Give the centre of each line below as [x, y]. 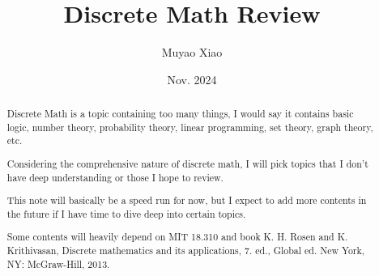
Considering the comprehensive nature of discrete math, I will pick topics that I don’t [187, 163]
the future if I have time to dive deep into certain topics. [126, 213]
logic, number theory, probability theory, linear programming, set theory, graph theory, [190, 127]
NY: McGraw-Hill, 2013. [58, 263]
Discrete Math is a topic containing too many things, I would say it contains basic [180, 114]
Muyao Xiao [192, 52]
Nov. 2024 [192, 79]
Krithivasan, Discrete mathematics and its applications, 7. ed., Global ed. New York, [186, 251]
